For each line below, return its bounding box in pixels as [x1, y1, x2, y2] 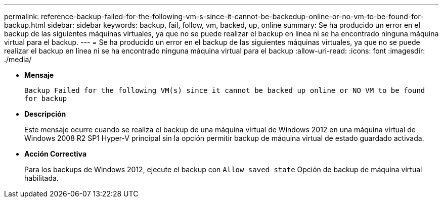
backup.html [4, 21, 46, 29]
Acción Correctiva [24, 149, 87, 158]
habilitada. [24, 174, 59, 182]
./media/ [4, 55, 32, 64]
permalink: [4, 12, 39, 21]
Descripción [24, 110, 66, 118]
